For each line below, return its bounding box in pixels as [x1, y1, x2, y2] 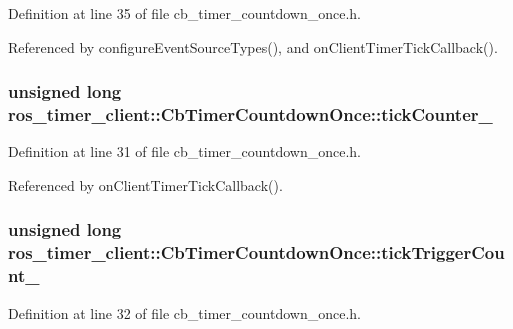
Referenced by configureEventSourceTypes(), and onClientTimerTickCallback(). [8, 36, 498, 57]
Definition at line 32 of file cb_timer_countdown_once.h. [8, 302, 361, 323]
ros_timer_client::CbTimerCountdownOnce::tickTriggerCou [8, 240, 505, 265]
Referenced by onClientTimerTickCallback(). [8, 174, 283, 195]
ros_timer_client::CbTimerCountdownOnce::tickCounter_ [8, 102, 493, 127]
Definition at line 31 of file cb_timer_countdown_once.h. [8, 141, 361, 162]
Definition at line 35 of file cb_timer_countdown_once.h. [8, 3, 361, 23]
